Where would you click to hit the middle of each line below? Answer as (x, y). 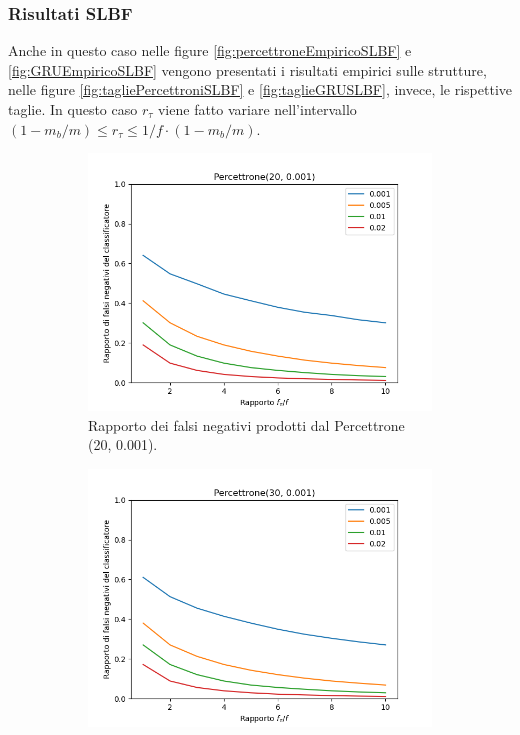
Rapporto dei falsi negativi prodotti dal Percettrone (246, 424)
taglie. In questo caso (73, 109)
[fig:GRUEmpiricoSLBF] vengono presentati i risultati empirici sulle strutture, (247, 69)
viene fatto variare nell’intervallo (257, 109)
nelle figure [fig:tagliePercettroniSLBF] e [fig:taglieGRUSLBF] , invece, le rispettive (260, 89)
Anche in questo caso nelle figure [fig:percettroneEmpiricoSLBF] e (210, 50)
